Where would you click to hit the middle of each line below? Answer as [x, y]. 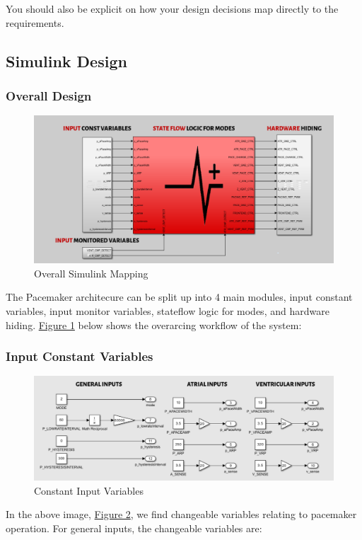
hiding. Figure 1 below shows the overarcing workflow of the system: [154, 324]
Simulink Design [66, 61]
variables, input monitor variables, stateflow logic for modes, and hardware [168, 311]
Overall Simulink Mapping [91, 273]
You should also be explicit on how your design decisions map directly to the [172, 8]
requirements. [35, 22]
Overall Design [49, 95]
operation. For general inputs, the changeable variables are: [134, 528]
